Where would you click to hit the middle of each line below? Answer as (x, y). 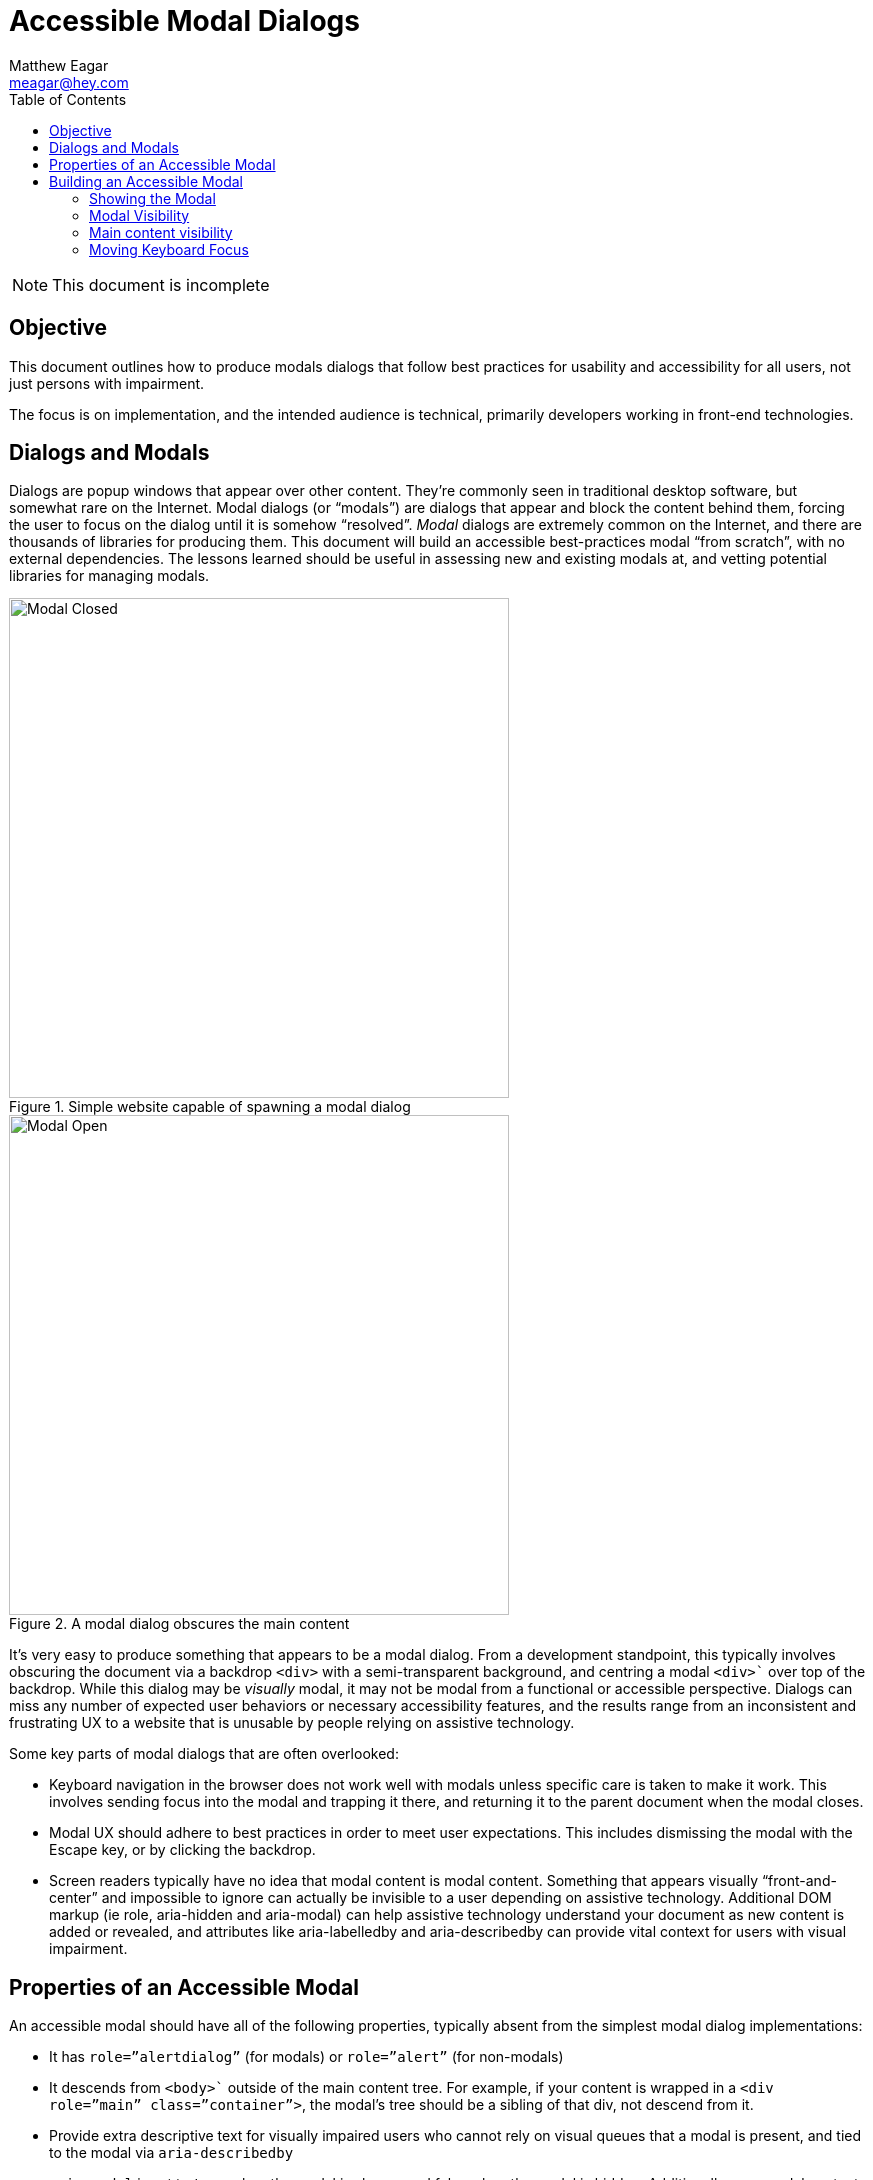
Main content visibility (161, 232)
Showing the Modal (152, 198)
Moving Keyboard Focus (169, 249)
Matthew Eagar (59, 65)
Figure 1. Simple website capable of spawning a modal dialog (210, 1107)
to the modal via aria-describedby (171, 2153)
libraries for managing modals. (109, 576)
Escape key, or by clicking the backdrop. (182, 1850)
